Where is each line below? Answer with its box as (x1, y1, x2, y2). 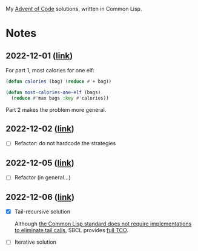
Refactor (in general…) (14, 174, 71, 181)
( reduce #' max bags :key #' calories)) (11, 95, 110, 101)
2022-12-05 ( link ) (5, 157, 74, 168)
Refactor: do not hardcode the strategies (14, 140, 116, 147)
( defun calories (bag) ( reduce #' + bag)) (5, 78, 112, 84)
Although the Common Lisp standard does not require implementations (14, 220, 192, 227)
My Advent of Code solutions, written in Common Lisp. (5, 5, 142, 12)
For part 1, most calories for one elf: (5, 67, 95, 74)
